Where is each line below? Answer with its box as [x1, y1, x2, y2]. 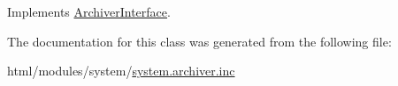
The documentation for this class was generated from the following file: [7, 32, 392, 50]
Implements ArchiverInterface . [7, 3, 171, 20]
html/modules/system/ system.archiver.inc [7, 61, 235, 80]
